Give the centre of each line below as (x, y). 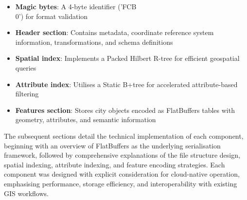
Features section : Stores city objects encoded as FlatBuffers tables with (125, 110)
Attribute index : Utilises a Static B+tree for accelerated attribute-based (126, 84)
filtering (27, 94)
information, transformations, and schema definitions (94, 42)
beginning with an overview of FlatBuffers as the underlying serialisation (112, 145)
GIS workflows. (26, 193)
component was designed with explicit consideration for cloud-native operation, (122, 174)
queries (26, 67)
